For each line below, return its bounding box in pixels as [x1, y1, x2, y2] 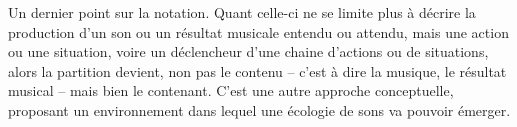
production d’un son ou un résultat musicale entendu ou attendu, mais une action [8, 21, 509, 42]
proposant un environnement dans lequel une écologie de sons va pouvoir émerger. [8, 99, 511, 120]
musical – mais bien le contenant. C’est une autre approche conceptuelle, [8, 80, 454, 101]
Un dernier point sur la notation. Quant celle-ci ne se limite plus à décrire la [8, 2, 476, 22]
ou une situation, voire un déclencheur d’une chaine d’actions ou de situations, [8, 41, 489, 62]
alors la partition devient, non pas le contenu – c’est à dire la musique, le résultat [8, 60, 507, 81]
